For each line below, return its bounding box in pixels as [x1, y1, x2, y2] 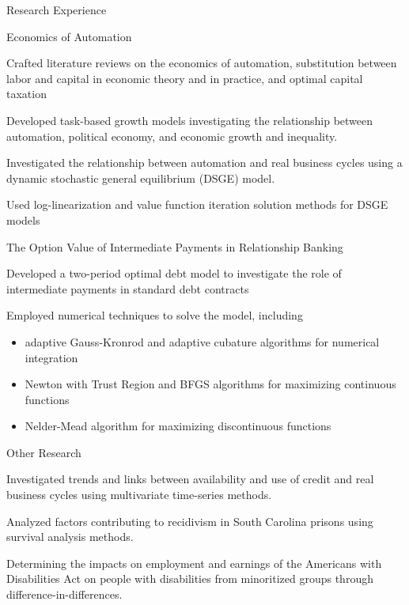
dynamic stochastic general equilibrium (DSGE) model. [6, 169, 275, 186]
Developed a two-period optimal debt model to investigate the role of [6, 265, 342, 282]
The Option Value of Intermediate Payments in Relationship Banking [6, 238, 343, 255]
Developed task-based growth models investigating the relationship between [6, 112, 373, 128]
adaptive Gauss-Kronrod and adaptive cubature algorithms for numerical [25, 333, 380, 350]
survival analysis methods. [6, 528, 134, 545]
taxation [6, 85, 47, 102]
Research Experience [6, 2, 107, 17]
